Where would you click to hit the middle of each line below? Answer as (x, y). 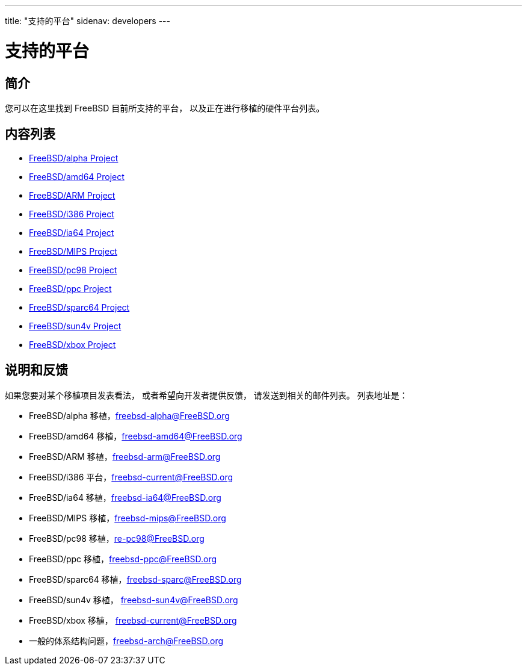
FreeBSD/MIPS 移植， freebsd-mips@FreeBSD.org (128, 518)
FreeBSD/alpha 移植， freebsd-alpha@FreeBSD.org (129, 415)
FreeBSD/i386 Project (72, 214)
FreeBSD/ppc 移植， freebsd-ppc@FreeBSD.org (123, 559)
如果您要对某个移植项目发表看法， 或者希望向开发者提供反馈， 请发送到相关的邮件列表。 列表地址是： (206, 395)
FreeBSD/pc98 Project (73, 270)
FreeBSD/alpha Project (74, 158)
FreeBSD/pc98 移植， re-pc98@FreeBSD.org (117, 538)
